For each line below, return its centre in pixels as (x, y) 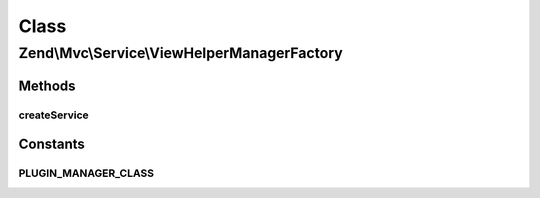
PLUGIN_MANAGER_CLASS (86, 173)
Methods (47, 85)
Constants (51, 144)
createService (53, 115)
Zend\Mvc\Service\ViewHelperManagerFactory (181, 53)
